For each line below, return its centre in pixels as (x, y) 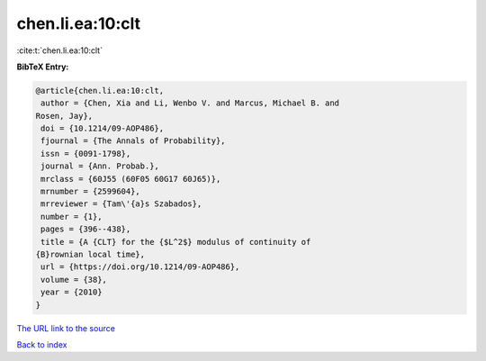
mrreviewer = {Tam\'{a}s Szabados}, (121, 204)
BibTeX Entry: (43, 67)
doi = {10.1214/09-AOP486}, (103, 129)
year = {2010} (72, 292)
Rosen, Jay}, (64, 116)
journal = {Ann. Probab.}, (100, 166)
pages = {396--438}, (86, 229)
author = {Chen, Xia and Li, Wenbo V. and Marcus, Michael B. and (190, 103)
